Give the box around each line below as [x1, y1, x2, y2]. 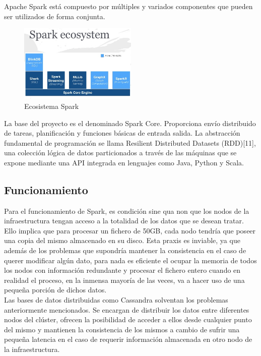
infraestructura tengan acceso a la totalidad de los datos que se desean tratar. [4, 215, 244, 226]
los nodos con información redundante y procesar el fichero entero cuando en [4, 265, 241, 275]
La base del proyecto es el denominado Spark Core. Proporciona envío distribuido [4, 117, 256, 128]
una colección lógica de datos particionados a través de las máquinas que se [4, 147, 237, 158]
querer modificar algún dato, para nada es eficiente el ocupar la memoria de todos [4, 255, 257, 265]
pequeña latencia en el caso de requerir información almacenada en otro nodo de [4, 334, 252, 344]
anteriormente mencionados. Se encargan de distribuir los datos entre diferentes [4, 304, 249, 315]
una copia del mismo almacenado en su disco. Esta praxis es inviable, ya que [4, 235, 240, 246]
